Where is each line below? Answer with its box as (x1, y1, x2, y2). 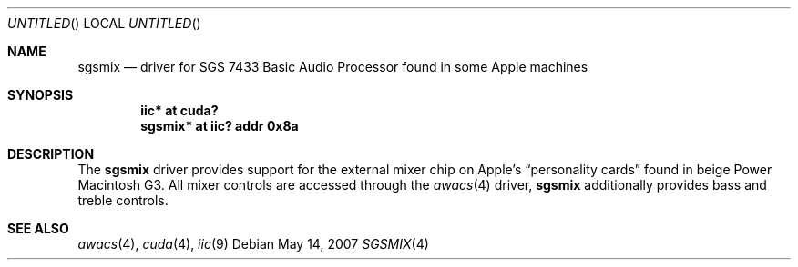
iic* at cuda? (140, 103, 219, 118)
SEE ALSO (7, 221, 69, 236)
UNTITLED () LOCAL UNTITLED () (7, 15, 201, 31)
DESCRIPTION (7, 146, 95, 162)
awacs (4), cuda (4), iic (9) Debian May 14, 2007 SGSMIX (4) (77, 236, 429, 252)
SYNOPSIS (7, 87, 74, 103)
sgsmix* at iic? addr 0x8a (140, 118, 299, 133)
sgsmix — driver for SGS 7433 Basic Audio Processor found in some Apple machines (77, 59, 588, 74)
